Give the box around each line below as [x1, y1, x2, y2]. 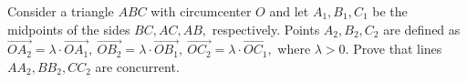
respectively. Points [212, 19, 320, 38]
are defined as [383, 19, 461, 38]
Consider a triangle [7, 2, 114, 20]
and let [269, 2, 309, 20]
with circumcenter [150, 2, 252, 20]
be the [372, 2, 408, 20]
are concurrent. [95, 57, 180, 76]
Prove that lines [353, 39, 442, 58]
